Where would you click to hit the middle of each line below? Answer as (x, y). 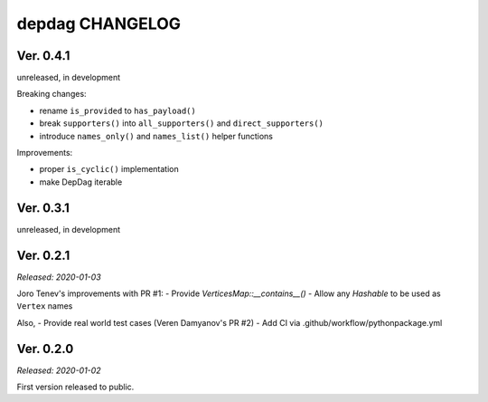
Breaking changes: (52, 94)
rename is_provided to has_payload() (117, 110)
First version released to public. (75, 387)
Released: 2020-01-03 (59, 277)
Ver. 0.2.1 (43, 255)
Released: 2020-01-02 (59, 370)
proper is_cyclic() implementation (109, 169)
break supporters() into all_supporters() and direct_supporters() (182, 123)
